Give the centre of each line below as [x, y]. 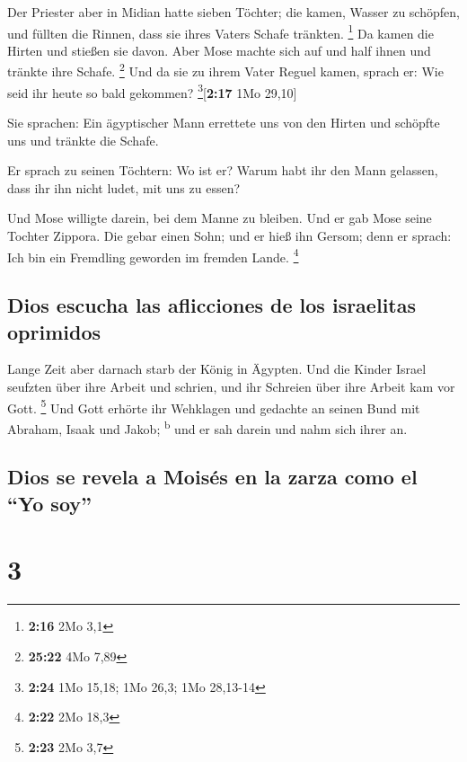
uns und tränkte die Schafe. [83, 140]
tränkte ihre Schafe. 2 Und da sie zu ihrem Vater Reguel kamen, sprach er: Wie [225, 70]
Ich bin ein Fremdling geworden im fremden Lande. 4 [153, 255]
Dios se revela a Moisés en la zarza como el [212, 477]
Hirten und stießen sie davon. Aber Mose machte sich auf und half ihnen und [219, 50]
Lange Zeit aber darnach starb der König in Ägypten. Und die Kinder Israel [217, 369]
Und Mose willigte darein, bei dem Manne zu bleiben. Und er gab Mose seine [220, 218]
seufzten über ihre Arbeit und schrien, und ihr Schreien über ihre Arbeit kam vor [231, 386]
